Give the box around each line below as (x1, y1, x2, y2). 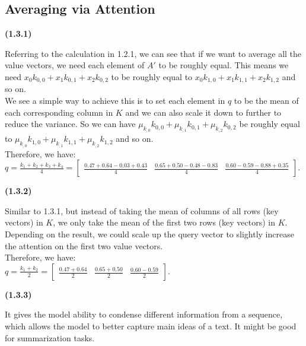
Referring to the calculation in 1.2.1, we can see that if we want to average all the (5, 47, 302, 59)
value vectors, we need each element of (5, 59, 145, 71)
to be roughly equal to (111, 70, 193, 82)
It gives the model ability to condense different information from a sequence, (5, 308, 283, 320)
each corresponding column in (5, 106, 113, 118)
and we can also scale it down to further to (125, 106, 282, 118)
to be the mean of (234, 94, 299, 107)
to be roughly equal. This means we (158, 59, 289, 71)
